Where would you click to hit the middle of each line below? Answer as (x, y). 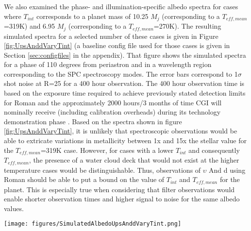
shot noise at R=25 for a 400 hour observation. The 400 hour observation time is (124, 83)
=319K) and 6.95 (30, 26)
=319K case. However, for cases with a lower (107, 150)
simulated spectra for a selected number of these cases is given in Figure (111, 36)
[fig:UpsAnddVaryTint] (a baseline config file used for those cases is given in (117, 45)
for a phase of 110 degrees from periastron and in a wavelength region (108, 64)
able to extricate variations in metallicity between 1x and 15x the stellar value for (125, 140)
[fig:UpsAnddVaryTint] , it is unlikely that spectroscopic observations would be (121, 131)
